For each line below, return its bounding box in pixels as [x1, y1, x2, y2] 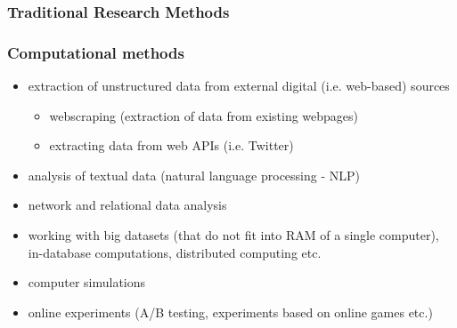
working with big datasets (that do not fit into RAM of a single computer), [28, 226, 439, 244]
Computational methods [7, 41, 184, 63]
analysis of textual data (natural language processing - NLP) [28, 165, 360, 184]
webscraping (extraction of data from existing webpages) [49, 106, 359, 124]
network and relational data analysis [28, 196, 227, 214]
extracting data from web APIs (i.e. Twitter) [49, 136, 294, 155]
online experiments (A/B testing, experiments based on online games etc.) [28, 302, 433, 321]
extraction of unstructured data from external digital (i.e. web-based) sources [28, 76, 450, 95]
